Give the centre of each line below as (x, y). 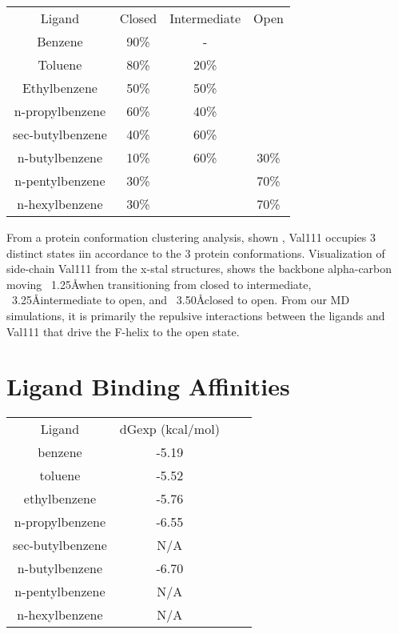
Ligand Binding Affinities (148, 386)
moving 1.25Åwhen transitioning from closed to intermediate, (159, 284)
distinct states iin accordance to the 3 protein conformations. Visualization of (196, 253)
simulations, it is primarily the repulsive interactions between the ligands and (196, 315)
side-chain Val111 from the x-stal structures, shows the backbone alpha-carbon (199, 269)
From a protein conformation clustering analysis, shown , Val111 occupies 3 (191, 237)
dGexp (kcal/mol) (169, 429)
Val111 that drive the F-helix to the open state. (123, 331)
